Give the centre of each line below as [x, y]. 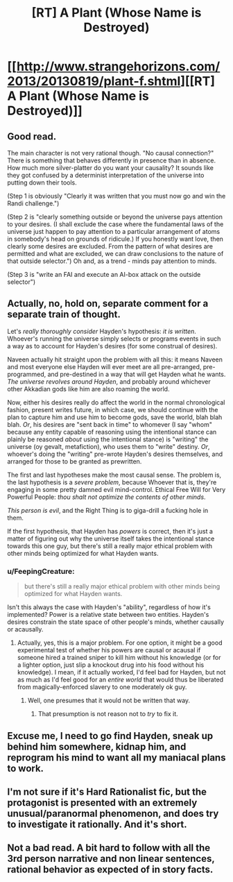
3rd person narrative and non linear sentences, [111, 859]
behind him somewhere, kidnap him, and [97, 746]
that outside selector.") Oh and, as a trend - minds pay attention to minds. [112, 261]
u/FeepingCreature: [41, 571]
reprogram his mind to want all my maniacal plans [116, 757]
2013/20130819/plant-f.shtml [94, 82]
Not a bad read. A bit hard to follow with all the [109, 848]
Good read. [32, 136]
